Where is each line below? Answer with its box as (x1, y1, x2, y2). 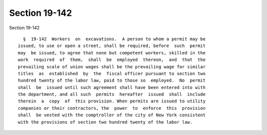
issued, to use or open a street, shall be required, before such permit (18, 43, 206, 49)
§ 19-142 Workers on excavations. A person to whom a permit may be (23, 36, 206, 42)
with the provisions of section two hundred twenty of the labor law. (18, 119, 193, 125)
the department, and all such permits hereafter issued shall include (18, 91, 206, 97)
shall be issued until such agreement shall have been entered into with (18, 85, 206, 90)
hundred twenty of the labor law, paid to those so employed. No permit (18, 78, 206, 84)
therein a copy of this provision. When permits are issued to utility (18, 98, 206, 104)
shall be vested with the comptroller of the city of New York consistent (18, 112, 206, 118)
